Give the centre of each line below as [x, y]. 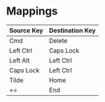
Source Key [26, 30]
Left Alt [20, 60]
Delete [58, 41]
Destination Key [72, 30]
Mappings [32, 11]
